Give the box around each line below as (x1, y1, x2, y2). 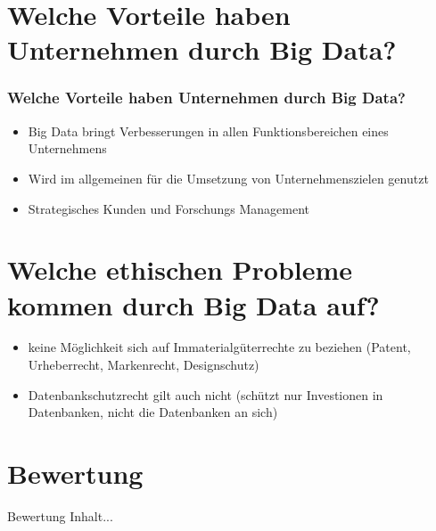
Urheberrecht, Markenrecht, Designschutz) (28, 355, 259, 374)
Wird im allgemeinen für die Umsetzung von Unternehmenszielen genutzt (28, 168, 429, 187)
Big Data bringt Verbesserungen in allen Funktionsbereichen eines (28, 121, 389, 140)
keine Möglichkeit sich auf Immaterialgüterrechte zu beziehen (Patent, (28, 338, 411, 356)
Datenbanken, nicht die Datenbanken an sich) (28, 403, 278, 421)
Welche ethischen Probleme (7, 251, 353, 288)
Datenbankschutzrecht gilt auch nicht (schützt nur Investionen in (28, 385, 383, 404)
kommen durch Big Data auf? (7, 286, 380, 323)
